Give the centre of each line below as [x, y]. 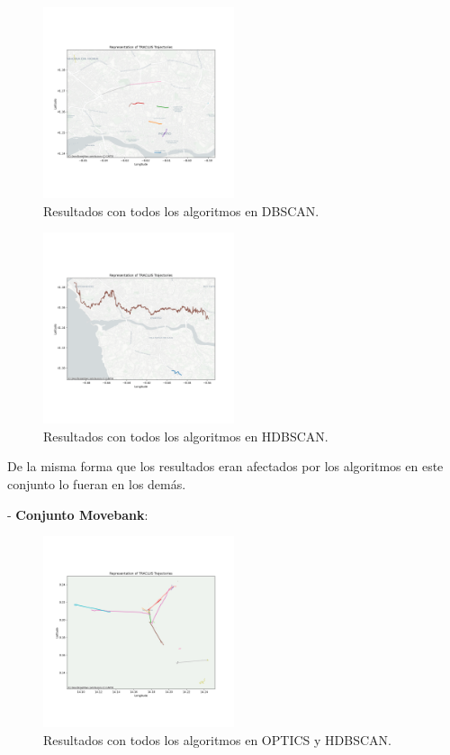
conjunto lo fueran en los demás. [97, 483]
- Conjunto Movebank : [78, 514]
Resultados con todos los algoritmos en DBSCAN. [181, 210]
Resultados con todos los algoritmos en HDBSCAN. [186, 436]
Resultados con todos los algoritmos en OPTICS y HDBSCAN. [217, 739]
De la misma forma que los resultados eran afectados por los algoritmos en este [225, 466]
